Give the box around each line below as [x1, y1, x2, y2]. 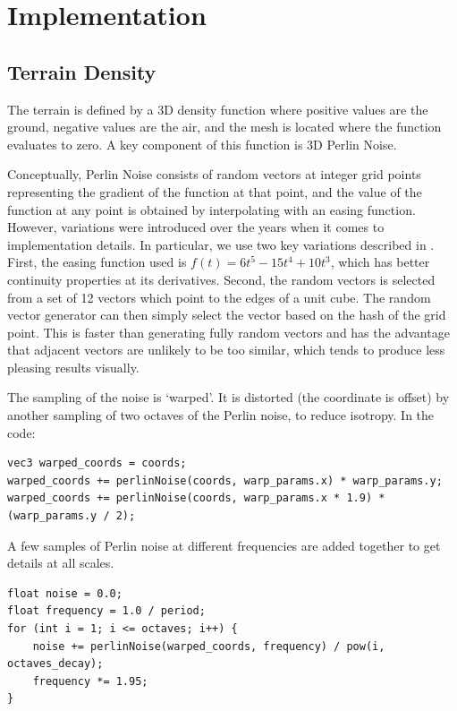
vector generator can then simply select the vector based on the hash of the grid [7, 305, 446, 324]
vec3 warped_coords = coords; [7, 457, 187, 470]
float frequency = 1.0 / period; [7, 604, 206, 618]
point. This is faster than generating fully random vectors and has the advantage [7, 322, 450, 341]
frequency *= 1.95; [32, 674, 148, 688]
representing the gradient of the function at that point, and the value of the [7, 182, 422, 201]
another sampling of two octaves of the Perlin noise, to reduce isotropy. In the [7, 406, 435, 424]
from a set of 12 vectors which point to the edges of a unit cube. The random [7, 287, 431, 306]
